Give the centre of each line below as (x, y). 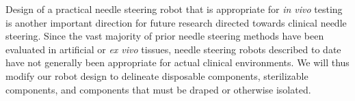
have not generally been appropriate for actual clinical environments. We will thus (177, 62)
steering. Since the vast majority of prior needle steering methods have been (165, 36)
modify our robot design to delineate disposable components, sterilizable (157, 75)
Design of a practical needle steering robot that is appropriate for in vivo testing (174, 9)
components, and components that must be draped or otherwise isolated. (158, 89)
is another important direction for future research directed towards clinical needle (176, 22)
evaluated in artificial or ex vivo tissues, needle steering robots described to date (173, 49)
